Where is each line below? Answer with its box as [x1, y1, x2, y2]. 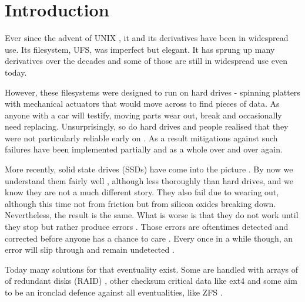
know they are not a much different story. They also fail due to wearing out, [5, 186, 279, 198]
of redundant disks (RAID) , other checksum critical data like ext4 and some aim [5, 274, 297, 287]
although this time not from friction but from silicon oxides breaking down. [5, 197, 276, 209]
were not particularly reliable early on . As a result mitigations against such [5, 131, 278, 144]
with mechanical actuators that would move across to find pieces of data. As [5, 97, 280, 110]
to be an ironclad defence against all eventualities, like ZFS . [5, 286, 223, 298]
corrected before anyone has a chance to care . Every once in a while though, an [5, 232, 293, 244]
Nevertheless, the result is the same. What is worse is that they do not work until [5, 209, 299, 221]
